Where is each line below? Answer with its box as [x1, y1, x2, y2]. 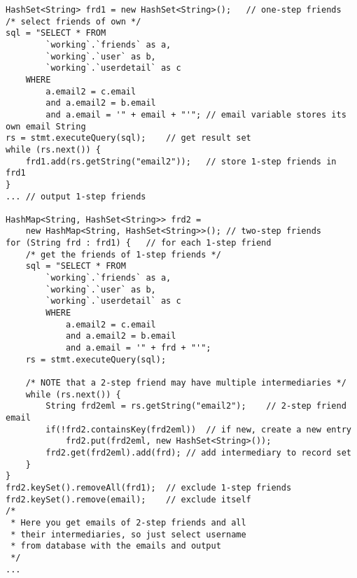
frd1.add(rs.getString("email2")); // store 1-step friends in [25, 156, 337, 167]
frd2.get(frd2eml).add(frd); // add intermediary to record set [45, 447, 351, 458]
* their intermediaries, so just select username [10, 529, 246, 540]
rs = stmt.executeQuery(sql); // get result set [6, 133, 251, 143]
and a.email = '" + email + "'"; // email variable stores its [45, 109, 346, 120]
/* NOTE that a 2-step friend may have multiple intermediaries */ [25, 378, 346, 388]
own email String [6, 121, 86, 132]
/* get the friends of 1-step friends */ [25, 249, 221, 260]
